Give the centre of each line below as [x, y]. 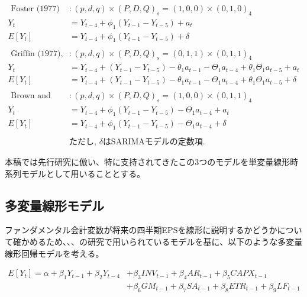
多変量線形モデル [54, 205]
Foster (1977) [35, 9]
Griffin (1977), [37, 54]
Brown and [31, 96]
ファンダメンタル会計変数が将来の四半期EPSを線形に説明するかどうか [141, 230]
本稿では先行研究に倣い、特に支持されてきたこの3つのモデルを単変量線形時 [152, 161]
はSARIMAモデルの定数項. [154, 142]
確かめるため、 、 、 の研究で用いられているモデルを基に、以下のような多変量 [158, 241]
